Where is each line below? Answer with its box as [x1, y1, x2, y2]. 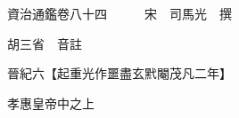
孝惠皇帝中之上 [6, 93, 95, 112]
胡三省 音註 [6, 34, 82, 52]
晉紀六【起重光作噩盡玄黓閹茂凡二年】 [6, 64, 232, 83]
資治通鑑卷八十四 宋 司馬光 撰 [6, 4, 232, 22]
